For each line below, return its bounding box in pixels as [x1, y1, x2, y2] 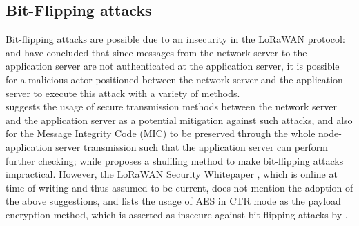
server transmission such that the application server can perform [55, 139, 329, 154]
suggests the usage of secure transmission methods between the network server [6, 99, 337, 114]
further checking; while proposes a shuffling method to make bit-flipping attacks [6, 153, 344, 167]
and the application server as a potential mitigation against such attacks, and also [6, 112, 353, 127]
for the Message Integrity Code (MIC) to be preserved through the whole [6, 126, 316, 141]
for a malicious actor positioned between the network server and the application [6, 72, 343, 86]
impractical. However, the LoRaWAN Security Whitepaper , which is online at [6, 167, 338, 181]
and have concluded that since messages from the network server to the [6, 45, 307, 59]
